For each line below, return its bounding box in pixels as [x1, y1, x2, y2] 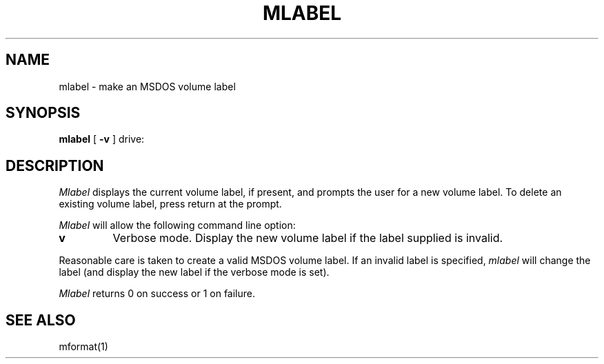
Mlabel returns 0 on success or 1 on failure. [59, 287, 256, 300]
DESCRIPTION [6, 156, 104, 174]
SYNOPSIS [6, 104, 81, 122]
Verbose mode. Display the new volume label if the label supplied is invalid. [112, 231, 503, 245]
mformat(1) [59, 341, 108, 353]
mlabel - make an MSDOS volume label [59, 80, 236, 92]
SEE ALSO [6, 311, 76, 329]
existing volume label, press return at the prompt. [59, 198, 282, 210]
